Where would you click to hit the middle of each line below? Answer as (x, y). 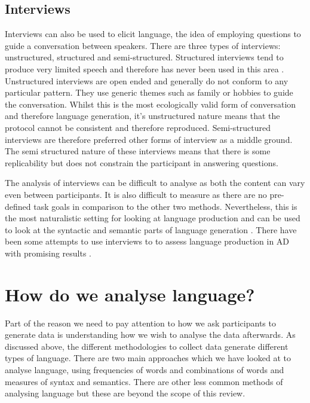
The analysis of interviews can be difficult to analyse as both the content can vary (155, 183)
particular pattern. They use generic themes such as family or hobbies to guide (149, 92)
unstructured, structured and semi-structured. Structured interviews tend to (144, 57)
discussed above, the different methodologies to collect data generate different (147, 346)
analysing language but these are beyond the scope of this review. (125, 393)
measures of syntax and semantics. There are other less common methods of (144, 381)
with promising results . (48, 253)
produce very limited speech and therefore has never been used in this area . (145, 68)
